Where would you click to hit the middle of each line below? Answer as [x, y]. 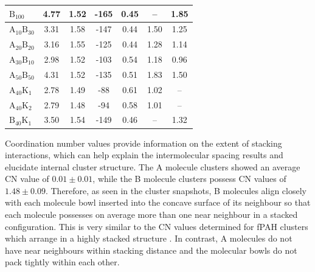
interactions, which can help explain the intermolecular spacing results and [144, 155]
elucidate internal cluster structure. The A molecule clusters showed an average [153, 166]
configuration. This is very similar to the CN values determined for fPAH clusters [157, 226]
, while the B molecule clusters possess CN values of [189, 179]
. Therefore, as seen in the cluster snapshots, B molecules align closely [176, 190]
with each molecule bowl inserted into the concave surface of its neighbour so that [158, 202]
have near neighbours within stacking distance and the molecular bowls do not [151, 250]
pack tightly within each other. [62, 262]
